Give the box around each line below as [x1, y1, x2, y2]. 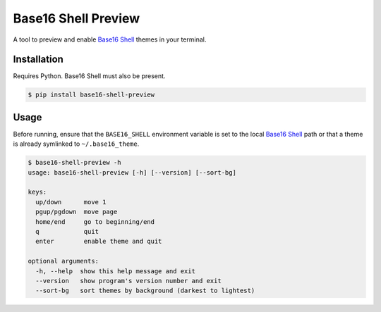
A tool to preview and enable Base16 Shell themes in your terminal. [13, 35, 207, 44]
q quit [35, 227, 99, 236]
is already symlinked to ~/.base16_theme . [13, 139, 140, 148]
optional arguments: [28, 257, 99, 266]
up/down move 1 [35, 198, 107, 206]
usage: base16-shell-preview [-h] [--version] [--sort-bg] [28, 168, 236, 176]
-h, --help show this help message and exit [35, 267, 195, 275]
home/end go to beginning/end [35, 218, 155, 225]
